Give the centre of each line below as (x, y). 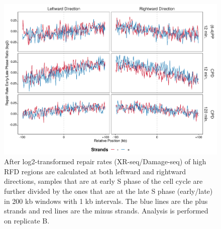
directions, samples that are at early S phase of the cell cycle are (103, 181)
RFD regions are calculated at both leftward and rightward (95, 171)
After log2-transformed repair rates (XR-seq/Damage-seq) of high (105, 161)
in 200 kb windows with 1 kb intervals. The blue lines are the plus (106, 201)
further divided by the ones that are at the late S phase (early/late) (108, 191)
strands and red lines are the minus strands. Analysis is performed (106, 211)
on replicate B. (27, 220)
